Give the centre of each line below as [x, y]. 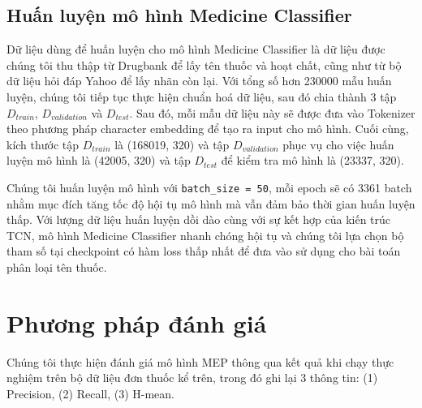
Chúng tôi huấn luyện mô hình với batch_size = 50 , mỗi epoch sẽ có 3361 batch [209, 187]
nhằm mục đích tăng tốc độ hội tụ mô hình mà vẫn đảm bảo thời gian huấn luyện [211, 203]
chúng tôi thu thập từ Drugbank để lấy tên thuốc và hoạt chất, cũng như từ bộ [204, 64]
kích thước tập [43, 144]
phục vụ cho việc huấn [338, 144]
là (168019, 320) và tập [172, 144]
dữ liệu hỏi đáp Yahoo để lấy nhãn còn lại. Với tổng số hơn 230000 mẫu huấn [199, 81]
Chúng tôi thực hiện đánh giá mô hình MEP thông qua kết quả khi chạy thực [200, 361]
